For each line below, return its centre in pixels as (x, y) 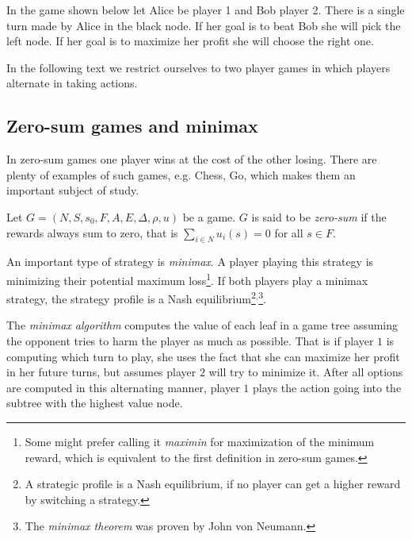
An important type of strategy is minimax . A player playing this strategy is (190, 262)
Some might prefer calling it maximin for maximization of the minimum (200, 441)
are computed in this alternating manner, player (123, 387)
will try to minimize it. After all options (306, 372)
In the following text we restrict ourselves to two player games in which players (198, 67)
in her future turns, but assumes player (101, 372)
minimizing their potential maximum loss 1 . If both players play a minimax (187, 279)
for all (289, 232)
